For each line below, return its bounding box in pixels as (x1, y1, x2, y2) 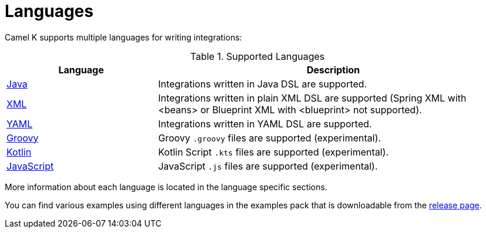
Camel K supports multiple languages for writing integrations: (5, 32, 242, 42)
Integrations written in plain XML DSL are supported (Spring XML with (158, 92, 467, 104)
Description (306, 63, 360, 76)
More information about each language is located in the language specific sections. (5, 181, 327, 192)
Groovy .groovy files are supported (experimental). (158, 131, 381, 144)
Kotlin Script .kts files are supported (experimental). (158, 146, 389, 158)
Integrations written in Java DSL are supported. (158, 77, 367, 90)
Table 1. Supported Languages (190, 50, 325, 62)
